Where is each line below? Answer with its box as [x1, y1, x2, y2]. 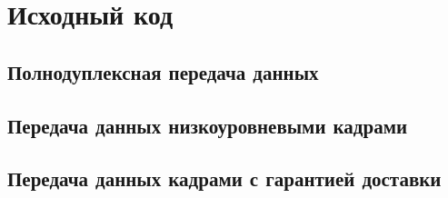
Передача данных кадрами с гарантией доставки [7, 164, 442, 193]
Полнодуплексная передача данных [7, 57, 319, 85]
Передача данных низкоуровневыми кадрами [7, 111, 408, 139]
